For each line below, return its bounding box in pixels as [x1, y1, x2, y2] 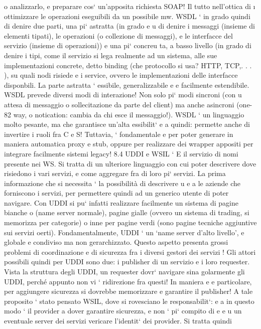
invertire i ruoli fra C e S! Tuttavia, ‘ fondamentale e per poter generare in [4, 128, 233, 139]
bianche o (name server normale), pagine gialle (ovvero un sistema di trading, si [4, 207, 249, 218]
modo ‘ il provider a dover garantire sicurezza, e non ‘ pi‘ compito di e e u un [4, 305, 242, 316]
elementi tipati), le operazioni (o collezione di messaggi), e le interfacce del [4, 30, 233, 41]
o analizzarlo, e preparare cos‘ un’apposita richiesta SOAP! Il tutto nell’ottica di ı [4, 1, 255, 11]
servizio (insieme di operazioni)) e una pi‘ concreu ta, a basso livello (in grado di [4, 40, 251, 51]
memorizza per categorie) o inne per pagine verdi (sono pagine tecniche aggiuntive [4, 217, 257, 228]
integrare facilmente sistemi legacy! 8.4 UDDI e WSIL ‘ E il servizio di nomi [4, 148, 238, 158]
